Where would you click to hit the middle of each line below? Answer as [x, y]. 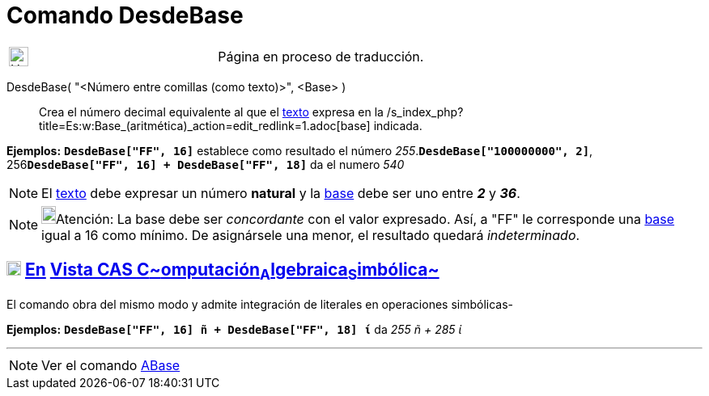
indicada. [398, 125]
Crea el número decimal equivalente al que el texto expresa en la [211, 112]
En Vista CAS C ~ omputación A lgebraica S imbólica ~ [232, 272]
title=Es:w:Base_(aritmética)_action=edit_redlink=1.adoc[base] [205, 125]
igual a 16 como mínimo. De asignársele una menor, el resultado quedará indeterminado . [311, 235]
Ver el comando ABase [111, 365]
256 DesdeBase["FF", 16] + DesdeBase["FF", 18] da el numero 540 [206, 164]
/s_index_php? [425, 112]
